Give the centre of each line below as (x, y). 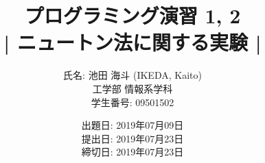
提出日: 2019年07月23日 (132, 138)
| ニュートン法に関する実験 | (132, 42)
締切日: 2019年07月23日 (132, 152)
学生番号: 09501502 (132, 102)
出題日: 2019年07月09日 (132, 125)
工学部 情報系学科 (132, 88)
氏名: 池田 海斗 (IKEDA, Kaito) (132, 75)
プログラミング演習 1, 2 (132, 15)
